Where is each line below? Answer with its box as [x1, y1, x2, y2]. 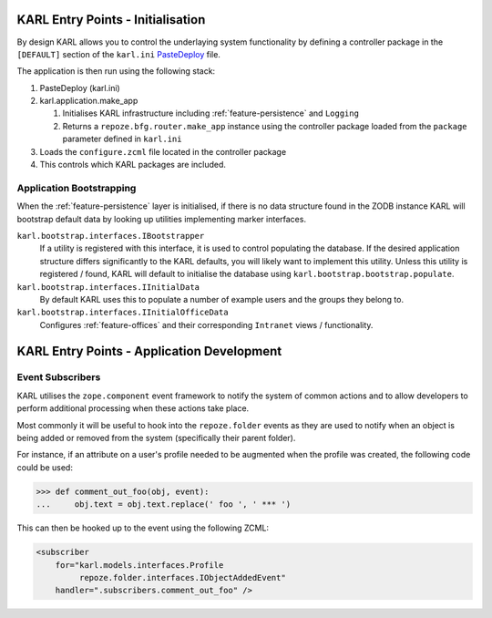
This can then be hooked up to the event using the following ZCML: [16, 522, 269, 533]
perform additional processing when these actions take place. [16, 403, 250, 414]
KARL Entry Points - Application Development [16, 343, 282, 359]
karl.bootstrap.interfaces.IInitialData [16, 282, 200, 292]
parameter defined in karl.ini [62, 133, 182, 145]
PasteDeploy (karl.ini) [39, 82, 120, 93]
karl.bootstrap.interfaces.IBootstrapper [16, 231, 205, 241]
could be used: [16, 461, 73, 473]
